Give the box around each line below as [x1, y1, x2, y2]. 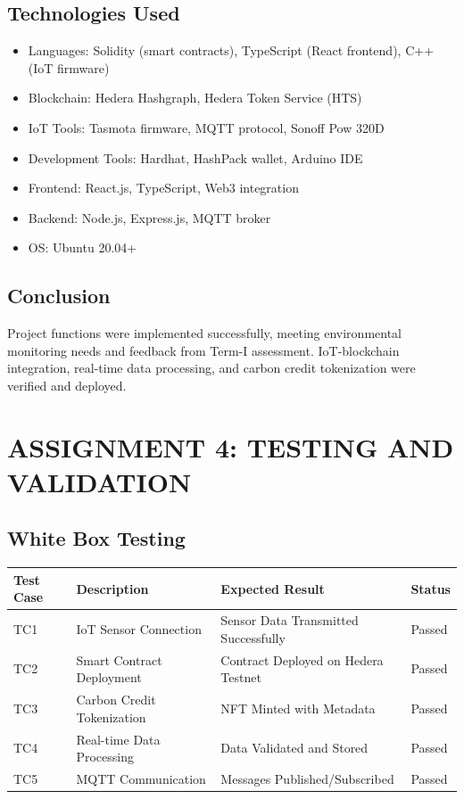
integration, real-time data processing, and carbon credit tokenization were [7, 358, 416, 377]
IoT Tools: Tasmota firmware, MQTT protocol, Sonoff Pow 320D [28, 118, 385, 136]
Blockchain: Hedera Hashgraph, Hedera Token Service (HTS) [28, 88, 362, 107]
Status [410, 579, 451, 597]
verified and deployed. [7, 375, 127, 394]
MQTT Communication [76, 769, 206, 787]
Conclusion [7, 282, 111, 309]
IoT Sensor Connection [76, 620, 202, 638]
